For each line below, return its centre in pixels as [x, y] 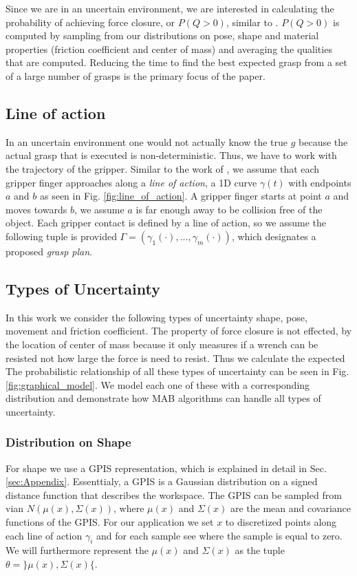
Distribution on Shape [68, 442]
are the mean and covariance [291, 508]
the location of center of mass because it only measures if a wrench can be [162, 344]
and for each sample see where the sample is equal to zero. [219, 535]
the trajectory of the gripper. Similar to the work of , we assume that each [163, 168]
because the [323, 141]
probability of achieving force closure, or [90, 22]
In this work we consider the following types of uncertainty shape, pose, [156, 317]
